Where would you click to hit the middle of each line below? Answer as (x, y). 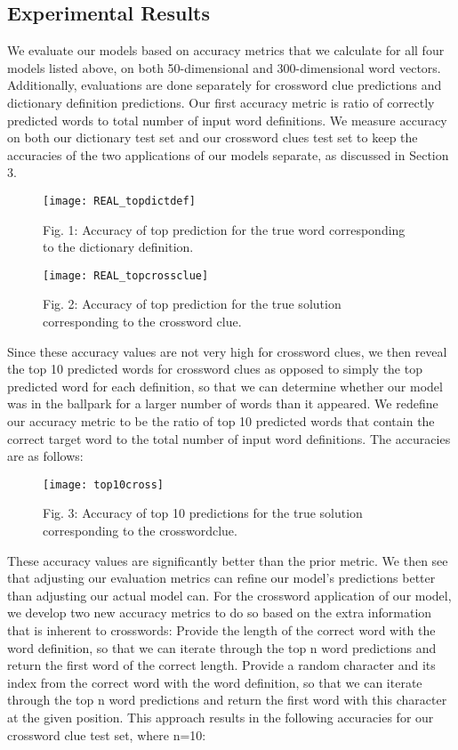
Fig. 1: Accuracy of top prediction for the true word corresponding (224, 229)
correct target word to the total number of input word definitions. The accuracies (229, 438)
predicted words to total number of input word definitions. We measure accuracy (227, 120)
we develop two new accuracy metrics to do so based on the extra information (220, 613)
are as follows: (45, 456)
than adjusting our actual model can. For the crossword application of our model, (229, 595)
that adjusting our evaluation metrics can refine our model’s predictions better (221, 578)
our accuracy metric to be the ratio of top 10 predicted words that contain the (221, 421)
